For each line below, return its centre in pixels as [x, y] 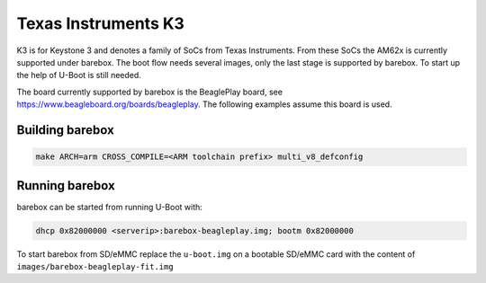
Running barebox [66, 186]
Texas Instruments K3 [100, 23]
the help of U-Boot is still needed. [79, 75]
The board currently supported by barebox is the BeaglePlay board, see [150, 92]
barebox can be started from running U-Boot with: [109, 207]
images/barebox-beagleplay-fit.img [95, 266]
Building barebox [65, 130]
